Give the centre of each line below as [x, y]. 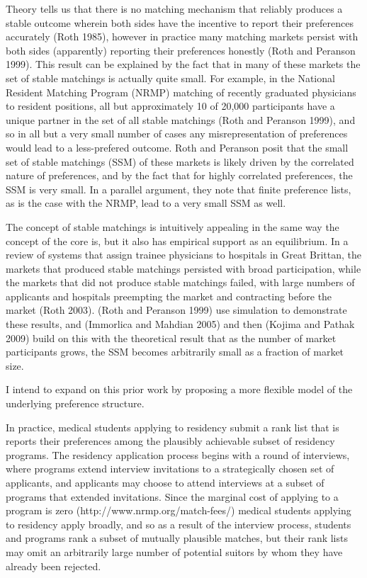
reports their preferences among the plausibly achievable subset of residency [170, 441]
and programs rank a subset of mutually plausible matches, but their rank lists [177, 538]
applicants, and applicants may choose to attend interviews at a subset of [165, 482]
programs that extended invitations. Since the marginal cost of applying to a [172, 496]
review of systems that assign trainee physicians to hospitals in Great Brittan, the [184, 255]
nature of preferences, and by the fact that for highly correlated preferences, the [179, 175]
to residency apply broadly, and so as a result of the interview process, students [179, 524]
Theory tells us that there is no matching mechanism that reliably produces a [174, 8]
